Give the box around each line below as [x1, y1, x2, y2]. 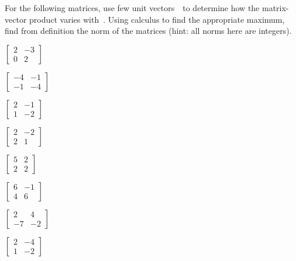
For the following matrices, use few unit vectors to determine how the [5, 2, 260, 13]
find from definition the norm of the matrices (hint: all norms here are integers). [5, 25, 292, 37]
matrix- [261, 2, 289, 13]
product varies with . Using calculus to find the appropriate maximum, [29, 13, 285, 25]
